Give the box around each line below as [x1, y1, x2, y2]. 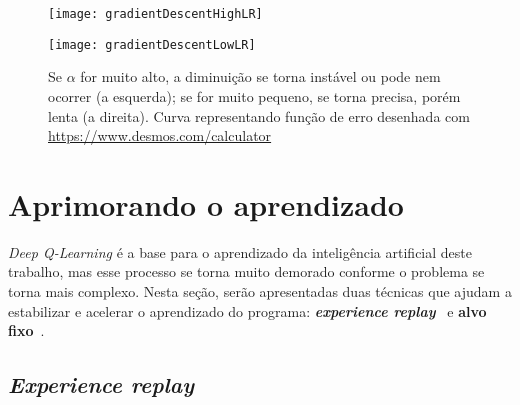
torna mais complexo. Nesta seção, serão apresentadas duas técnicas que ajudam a [8, 281, 512, 301]
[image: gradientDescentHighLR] [48, 7, 263, 21]
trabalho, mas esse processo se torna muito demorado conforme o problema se [8, 261, 485, 282]
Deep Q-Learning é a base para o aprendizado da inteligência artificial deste [8, 241, 472, 262]
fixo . [8, 320, 45, 341]
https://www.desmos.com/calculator [48, 125, 272, 146]
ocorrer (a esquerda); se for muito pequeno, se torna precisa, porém [48, 85, 461, 106]
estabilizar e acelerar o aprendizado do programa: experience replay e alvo [8, 300, 487, 321]
